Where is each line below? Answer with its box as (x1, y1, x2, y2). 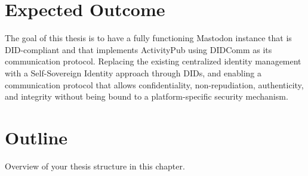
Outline (5, 125, 68, 149)
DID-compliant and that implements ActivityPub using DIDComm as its (5, 43, 272, 55)
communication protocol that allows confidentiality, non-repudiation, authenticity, (5, 78, 304, 91)
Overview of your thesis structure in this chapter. (5, 159, 185, 172)
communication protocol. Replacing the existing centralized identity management (5, 55, 301, 67)
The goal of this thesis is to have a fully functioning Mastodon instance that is (5, 32, 292, 44)
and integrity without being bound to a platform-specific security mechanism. (5, 90, 288, 103)
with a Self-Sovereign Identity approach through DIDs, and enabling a (5, 66, 261, 79)
